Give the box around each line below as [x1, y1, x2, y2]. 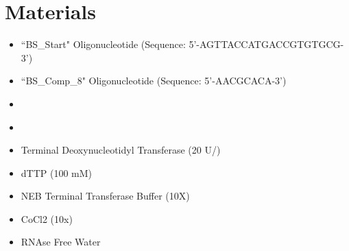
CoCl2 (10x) [21, 211, 73, 226]
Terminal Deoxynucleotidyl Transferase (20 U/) [21, 143, 221, 157]
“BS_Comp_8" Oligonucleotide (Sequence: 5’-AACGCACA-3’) [21, 73, 287, 88]
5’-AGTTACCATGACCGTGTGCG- [189, 37, 344, 51]
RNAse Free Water [21, 235, 101, 249]
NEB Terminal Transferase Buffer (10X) [21, 189, 190, 203]
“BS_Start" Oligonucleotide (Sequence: [21, 37, 186, 51]
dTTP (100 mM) [21, 165, 93, 180]
